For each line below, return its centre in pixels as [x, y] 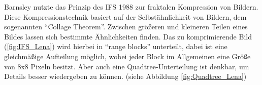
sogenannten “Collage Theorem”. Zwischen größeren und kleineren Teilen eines [126, 27]
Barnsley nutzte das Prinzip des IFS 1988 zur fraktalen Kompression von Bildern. [131, 7]
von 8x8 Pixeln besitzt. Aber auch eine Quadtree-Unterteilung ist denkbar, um [127, 66]
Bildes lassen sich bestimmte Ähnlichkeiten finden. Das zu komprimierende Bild [128, 36]
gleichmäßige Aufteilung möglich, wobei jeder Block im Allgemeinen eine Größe [127, 56]
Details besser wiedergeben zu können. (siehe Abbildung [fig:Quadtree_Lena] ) [125, 76]
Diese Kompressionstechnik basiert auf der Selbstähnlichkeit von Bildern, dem [125, 16]
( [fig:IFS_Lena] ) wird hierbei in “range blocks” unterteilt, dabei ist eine [116, 46]
